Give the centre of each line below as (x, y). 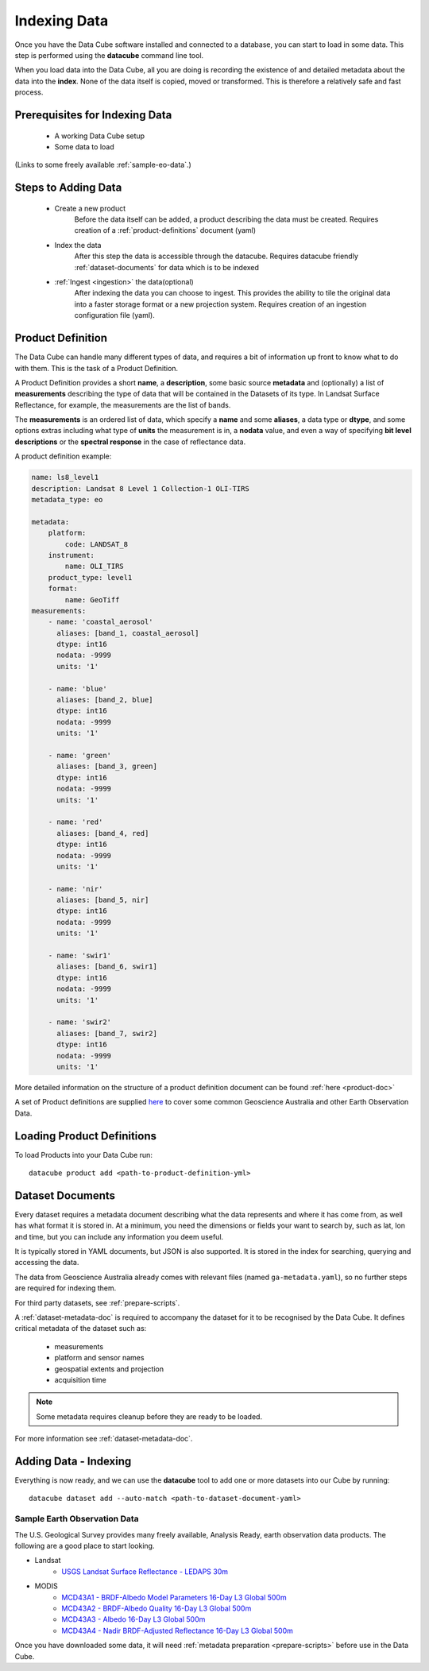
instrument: (71, 555)
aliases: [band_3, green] (107, 766)
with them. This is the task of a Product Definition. (97, 368)
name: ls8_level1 (65, 478)
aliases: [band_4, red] (103, 833)
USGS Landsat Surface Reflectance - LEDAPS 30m (145, 1571)
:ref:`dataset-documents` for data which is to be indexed (167, 267)
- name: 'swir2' (79, 1022)
